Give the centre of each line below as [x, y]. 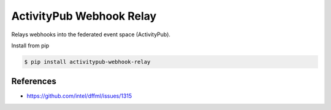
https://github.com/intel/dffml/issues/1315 [79, 96]
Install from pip [30, 45]
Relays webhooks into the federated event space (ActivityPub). [91, 34]
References [34, 81]
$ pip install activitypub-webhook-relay [87, 62]
